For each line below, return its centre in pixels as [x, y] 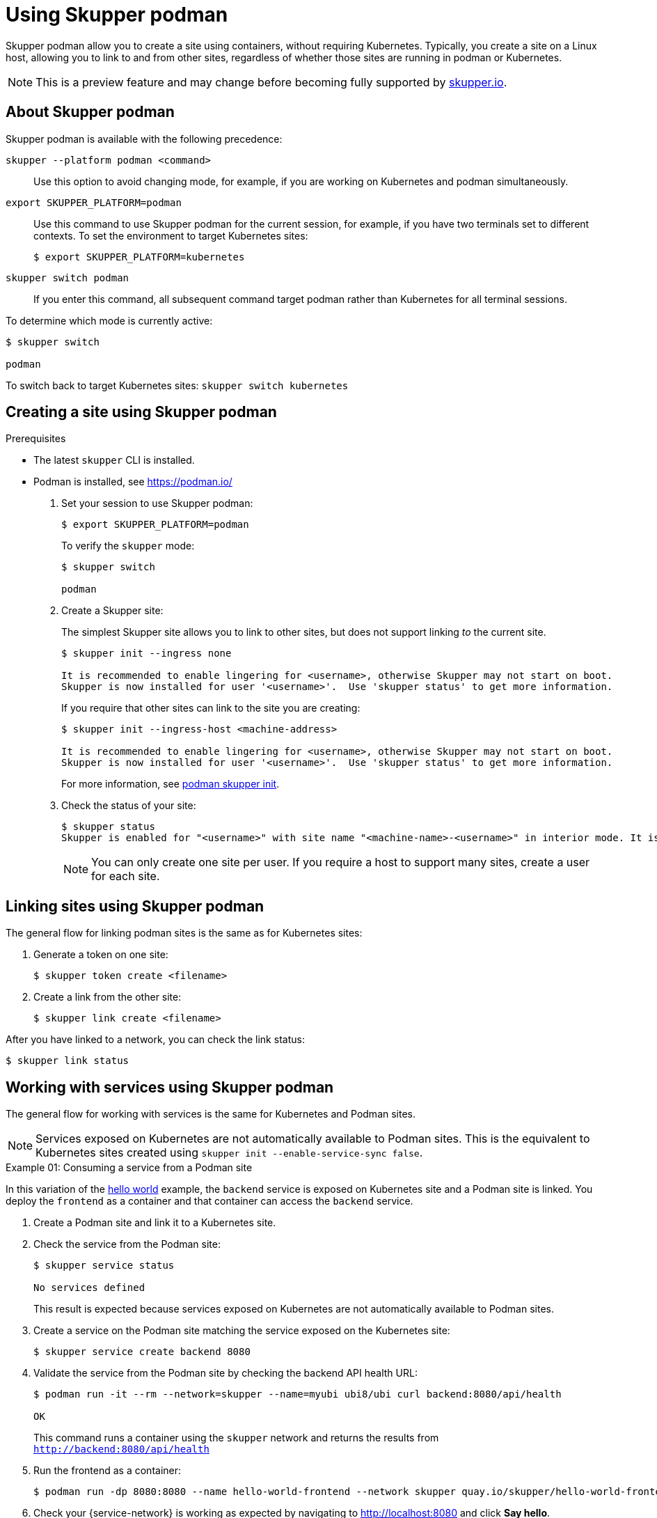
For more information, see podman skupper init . [171, 784]
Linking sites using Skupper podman [135, 906]
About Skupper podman [90, 112]
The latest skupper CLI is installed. [114, 460]
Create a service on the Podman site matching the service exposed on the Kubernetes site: [242, 1331]
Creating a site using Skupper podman [141, 412]
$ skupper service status [104, 1266]
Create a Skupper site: [112, 611]
